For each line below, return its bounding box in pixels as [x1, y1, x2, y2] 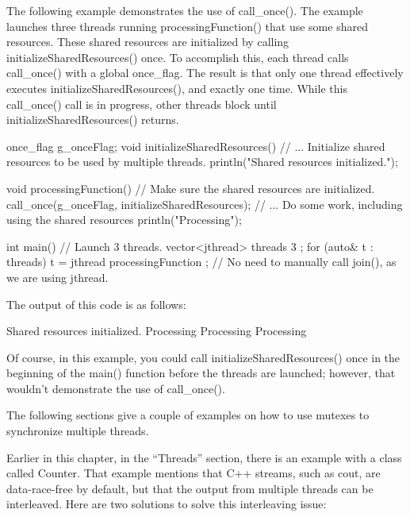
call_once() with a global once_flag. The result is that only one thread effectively [6, 64, 404, 81]
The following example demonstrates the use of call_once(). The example [6, 2, 363, 18]
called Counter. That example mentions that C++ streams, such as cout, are [6, 465, 381, 481]
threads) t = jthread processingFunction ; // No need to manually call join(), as [6, 253, 397, 270]
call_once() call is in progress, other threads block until [6, 95, 277, 112]
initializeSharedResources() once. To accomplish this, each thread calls [6, 48, 349, 65]
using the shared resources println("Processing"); [6, 211, 242, 228]
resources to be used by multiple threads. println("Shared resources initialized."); [6, 153, 398, 170]
